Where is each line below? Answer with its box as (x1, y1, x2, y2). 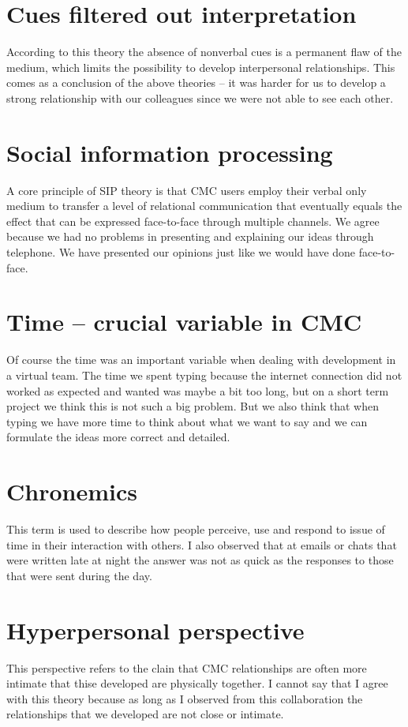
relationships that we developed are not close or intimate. (6, 706, 284, 722)
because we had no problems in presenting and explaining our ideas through (6, 228, 374, 245)
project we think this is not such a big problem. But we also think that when (6, 398, 379, 414)
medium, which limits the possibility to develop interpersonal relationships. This (6, 58, 395, 75)
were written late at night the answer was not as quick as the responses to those (6, 552, 394, 568)
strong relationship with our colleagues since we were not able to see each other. (6, 89, 394, 106)
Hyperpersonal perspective (6, 613, 305, 646)
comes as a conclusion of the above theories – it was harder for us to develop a (6, 74, 386, 91)
